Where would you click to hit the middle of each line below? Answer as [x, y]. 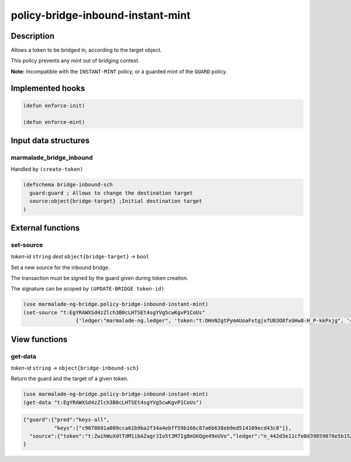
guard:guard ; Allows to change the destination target [111, 193]
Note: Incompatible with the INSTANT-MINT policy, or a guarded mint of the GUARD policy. [119, 71]
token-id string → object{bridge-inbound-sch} [75, 368]
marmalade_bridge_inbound [52, 158]
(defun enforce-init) [54, 106]
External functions [45, 228]
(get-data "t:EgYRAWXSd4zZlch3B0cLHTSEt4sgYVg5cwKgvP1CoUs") [113, 402]
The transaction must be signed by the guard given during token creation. [99, 278]
